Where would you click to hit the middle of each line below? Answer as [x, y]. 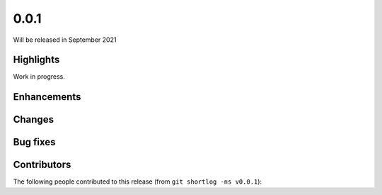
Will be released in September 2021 [65, 40]
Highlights [36, 60]
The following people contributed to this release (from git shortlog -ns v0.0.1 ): [137, 182]
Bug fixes [34, 142]
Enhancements [47, 97]
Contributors [42, 165]
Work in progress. [39, 77]
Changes [34, 119]
